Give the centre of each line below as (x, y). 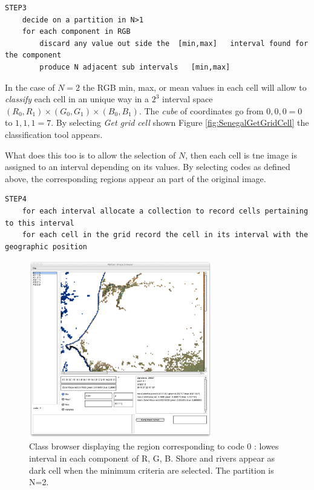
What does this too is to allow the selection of (90, 155)
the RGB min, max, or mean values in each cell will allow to (195, 87)
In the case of (30, 87)
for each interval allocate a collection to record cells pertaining (165, 211)
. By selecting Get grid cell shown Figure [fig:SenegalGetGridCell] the (180, 122)
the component (33, 55)
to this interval (40, 223)
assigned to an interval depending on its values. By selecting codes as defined (148, 167)
